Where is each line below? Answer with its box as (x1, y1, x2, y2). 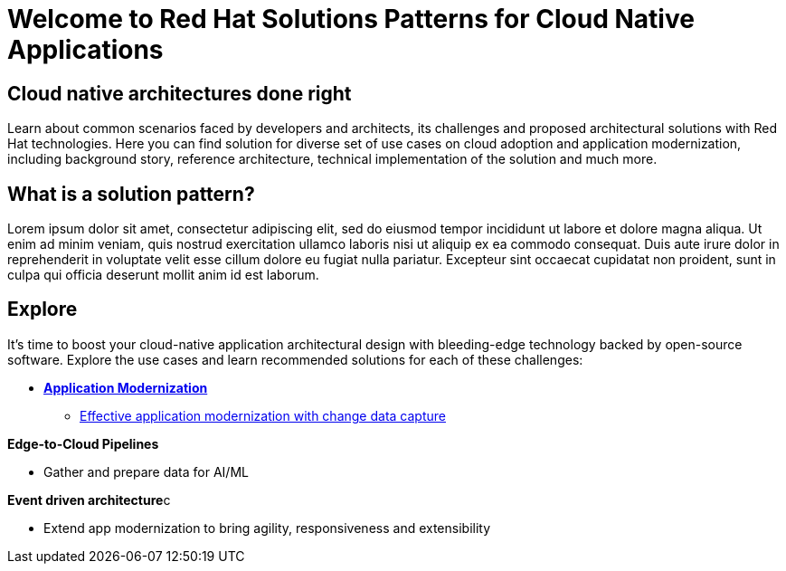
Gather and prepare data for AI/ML (43, 463, 249, 480)
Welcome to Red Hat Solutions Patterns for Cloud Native (7, 4, 695, 34)
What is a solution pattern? (7, 182, 255, 205)
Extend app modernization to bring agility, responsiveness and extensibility (43, 519, 491, 536)
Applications (7, 34, 164, 65)
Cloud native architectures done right (7, 81, 352, 105)
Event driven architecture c (7, 491, 171, 508)
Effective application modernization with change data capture (80, 407, 446, 423)
